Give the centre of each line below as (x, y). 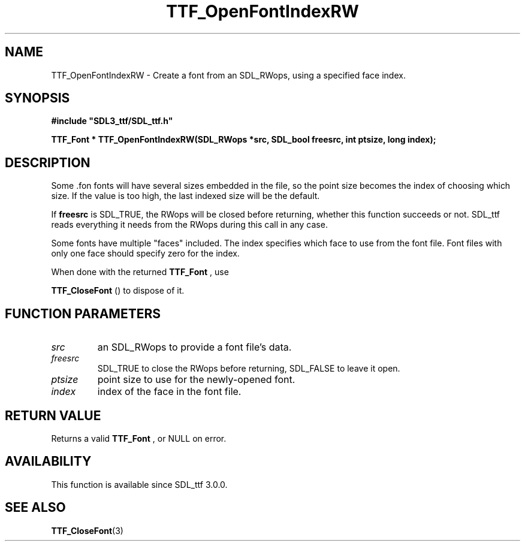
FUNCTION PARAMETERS (83, 313)
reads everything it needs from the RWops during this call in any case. (189, 225)
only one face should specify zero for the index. (145, 254)
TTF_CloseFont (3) (87, 530)
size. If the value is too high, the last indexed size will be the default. (185, 196)
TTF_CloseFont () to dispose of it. (118, 291)
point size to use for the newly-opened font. (196, 380)
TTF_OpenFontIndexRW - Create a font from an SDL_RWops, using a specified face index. (228, 75)
